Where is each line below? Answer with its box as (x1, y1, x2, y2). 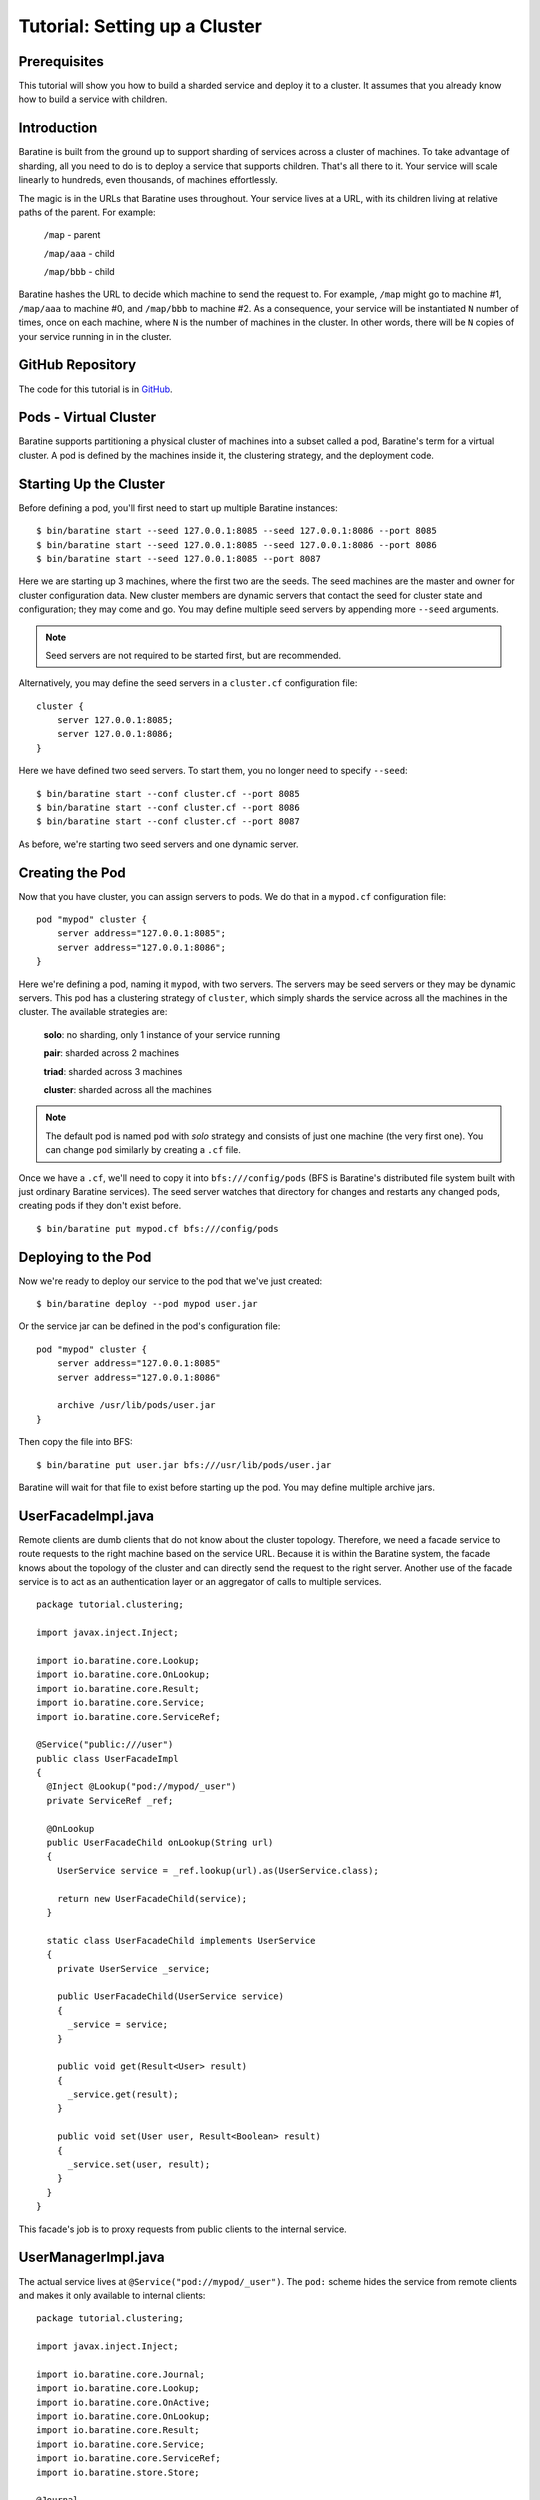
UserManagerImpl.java (18, 2249, 165, 2266)
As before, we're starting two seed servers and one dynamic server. (18, 838, 299, 850)
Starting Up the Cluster (18, 475, 165, 492)
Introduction (18, 120, 98, 137)
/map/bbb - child (43, 266, 115, 278)
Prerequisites (18, 53, 104, 70)
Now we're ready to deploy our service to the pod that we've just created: (18, 1275, 323, 1287)
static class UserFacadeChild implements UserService (46, 1935, 316, 1946)
